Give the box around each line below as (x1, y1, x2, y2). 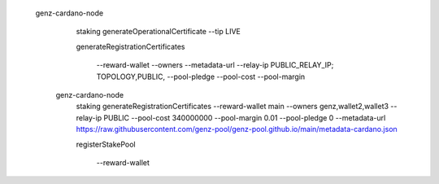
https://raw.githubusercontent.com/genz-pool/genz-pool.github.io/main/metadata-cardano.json (76, 125, 398, 134)
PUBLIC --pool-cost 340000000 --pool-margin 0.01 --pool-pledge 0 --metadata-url (102, 112, 386, 122)
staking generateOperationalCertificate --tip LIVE (76, 27, 241, 37)
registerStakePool (76, 139, 136, 149)
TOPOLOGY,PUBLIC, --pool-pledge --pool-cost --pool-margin (96, 72, 306, 81)
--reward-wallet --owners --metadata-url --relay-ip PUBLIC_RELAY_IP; (96, 60, 334, 70)
